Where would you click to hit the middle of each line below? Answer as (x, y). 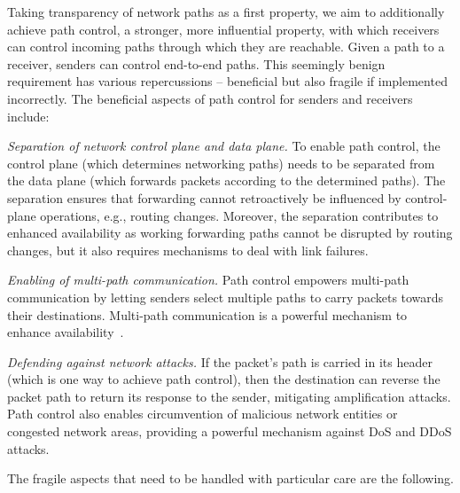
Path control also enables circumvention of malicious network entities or (203, 414)
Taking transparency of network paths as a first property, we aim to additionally (226, 12)
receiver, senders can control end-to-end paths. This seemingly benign (196, 63)
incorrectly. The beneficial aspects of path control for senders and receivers (210, 98)
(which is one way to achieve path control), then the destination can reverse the (224, 379)
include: (28, 116)
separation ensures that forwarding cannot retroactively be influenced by (204, 197)
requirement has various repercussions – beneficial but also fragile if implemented (227, 81)
